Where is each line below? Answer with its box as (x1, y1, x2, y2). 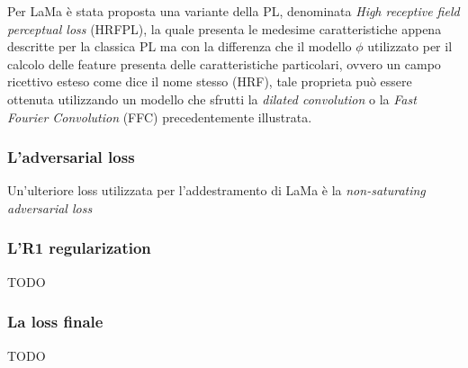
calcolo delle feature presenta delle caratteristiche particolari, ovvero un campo (7, 54, 441, 73)
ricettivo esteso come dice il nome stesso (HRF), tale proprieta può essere (7, 72, 412, 91)
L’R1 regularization (7, 237, 151, 259)
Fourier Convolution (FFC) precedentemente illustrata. (7, 107, 312, 126)
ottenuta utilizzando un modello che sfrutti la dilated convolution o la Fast (7, 89, 417, 108)
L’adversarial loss (7, 146, 135, 168)
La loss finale (7, 310, 103, 333)
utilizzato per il (367, 37, 453, 56)
